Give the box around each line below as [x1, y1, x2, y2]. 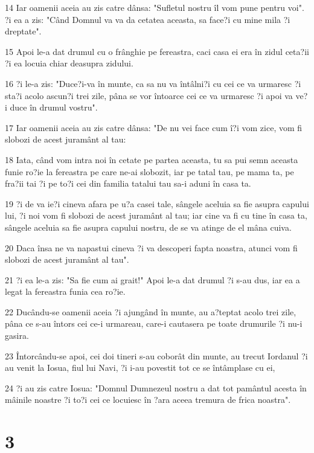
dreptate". [5, 25, 42, 37]
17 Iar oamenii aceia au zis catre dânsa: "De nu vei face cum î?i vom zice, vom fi [5, 121, 303, 133]
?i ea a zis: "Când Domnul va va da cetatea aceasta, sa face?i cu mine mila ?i [5, 13, 290, 25]
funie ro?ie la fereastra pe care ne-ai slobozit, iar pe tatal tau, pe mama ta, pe [5, 165, 294, 178]
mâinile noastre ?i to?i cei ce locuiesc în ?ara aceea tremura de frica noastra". [5, 393, 291, 406]
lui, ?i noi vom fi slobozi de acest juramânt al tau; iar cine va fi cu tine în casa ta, [5, 209, 307, 222]
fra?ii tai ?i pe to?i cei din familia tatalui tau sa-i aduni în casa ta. [5, 177, 251, 190]
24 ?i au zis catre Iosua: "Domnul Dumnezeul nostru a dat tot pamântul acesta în [5, 381, 307, 394]
